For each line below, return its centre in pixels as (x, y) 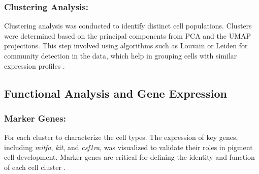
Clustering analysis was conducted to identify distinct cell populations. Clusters (128, 26)
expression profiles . (35, 65)
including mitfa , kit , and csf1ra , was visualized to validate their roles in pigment (128, 147)
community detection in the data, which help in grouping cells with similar (121, 55)
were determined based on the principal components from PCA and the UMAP (128, 35)
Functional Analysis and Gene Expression (116, 93)
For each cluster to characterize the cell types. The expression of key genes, (121, 137)
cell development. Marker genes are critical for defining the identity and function (129, 157)
